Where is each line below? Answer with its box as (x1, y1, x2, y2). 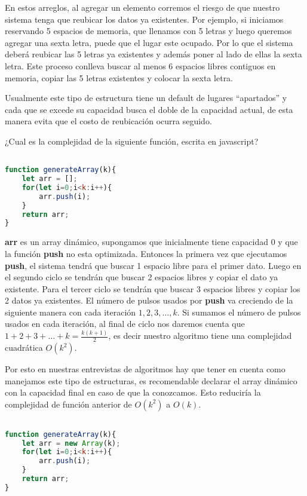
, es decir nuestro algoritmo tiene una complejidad (108, 329, 292, 342)
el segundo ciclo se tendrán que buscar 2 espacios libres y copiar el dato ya (5, 271, 278, 283)
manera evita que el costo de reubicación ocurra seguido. (5, 115, 212, 127)
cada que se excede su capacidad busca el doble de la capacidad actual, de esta (5, 103, 293, 115)
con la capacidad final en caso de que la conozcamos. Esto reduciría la (5, 386, 261, 399)
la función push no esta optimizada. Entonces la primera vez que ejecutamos (5, 247, 287, 259)
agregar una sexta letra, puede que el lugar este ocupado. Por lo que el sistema (5, 36, 293, 48)
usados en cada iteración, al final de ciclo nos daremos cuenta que (5, 317, 245, 330)
